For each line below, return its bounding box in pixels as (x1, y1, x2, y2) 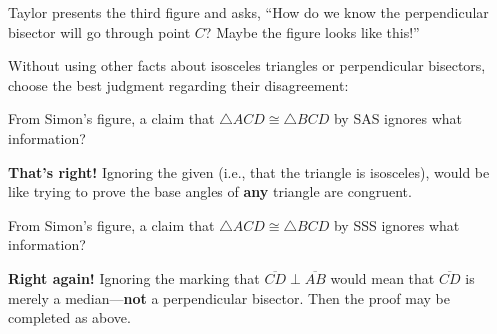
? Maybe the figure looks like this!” (204, 21, 420, 42)
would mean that (330, 267, 435, 288)
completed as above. (8, 307, 131, 328)
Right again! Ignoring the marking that (8, 267, 260, 288)
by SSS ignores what (333, 214, 460, 235)
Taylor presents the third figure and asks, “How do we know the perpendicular (8, 2, 489, 22)
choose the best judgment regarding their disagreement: (8, 74, 349, 95)
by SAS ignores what (333, 108, 463, 129)
